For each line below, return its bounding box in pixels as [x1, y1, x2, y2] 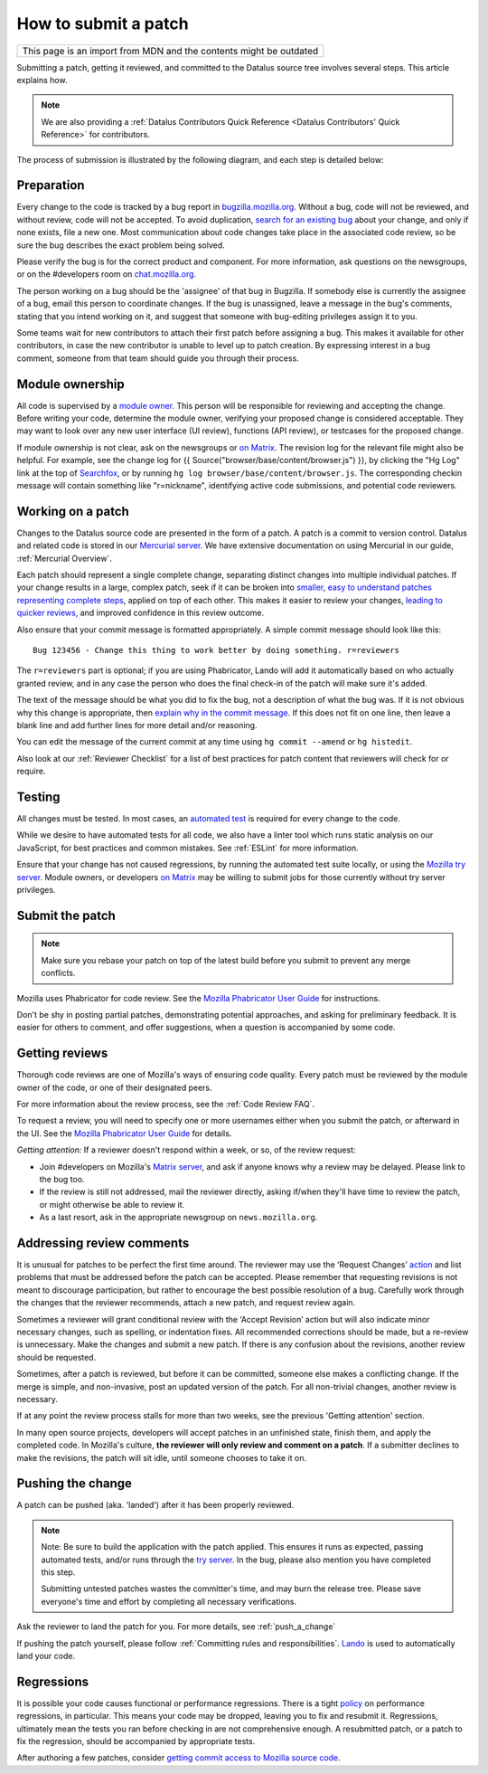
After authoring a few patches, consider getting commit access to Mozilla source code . [16, 1752, 341, 1763]
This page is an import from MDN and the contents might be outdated [22, 44, 319, 57]
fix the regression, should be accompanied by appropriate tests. [16, 1736, 256, 1747]
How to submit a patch [16, 14, 189, 33]
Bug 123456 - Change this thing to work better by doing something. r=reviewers [33, 645, 400, 655]
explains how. [16, 74, 68, 85]
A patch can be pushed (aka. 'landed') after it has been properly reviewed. [16, 1500, 295, 1511]
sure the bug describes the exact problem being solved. [16, 240, 225, 251]
